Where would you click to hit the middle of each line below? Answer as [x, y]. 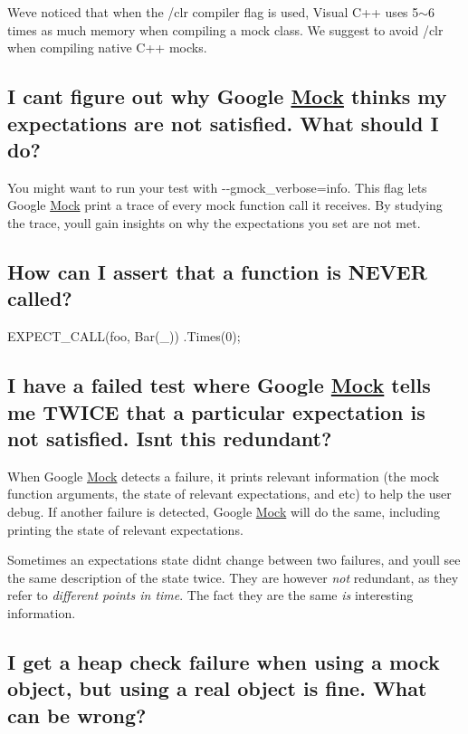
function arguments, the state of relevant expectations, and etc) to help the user [229, 494]
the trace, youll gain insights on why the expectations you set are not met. [214, 222]
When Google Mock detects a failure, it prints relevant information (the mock [224, 476]
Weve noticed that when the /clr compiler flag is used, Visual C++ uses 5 [213, 12]
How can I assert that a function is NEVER [217, 271]
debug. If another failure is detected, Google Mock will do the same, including [224, 511]
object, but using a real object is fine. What [217, 688]
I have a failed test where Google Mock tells [219, 385]
